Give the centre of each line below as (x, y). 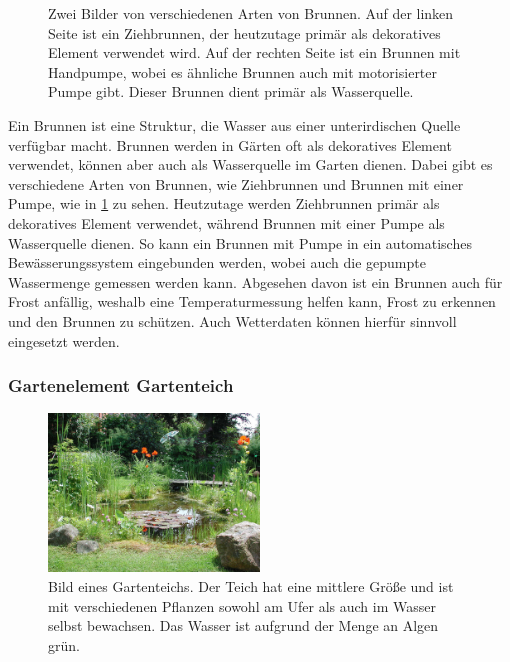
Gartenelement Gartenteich (121, 385)
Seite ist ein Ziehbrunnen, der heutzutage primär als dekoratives (244, 32)
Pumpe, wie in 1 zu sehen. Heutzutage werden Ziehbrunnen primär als (224, 203)
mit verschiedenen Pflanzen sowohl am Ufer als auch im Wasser (242, 605)
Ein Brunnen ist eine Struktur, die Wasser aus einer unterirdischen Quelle (234, 124)
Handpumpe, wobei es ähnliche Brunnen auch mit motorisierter (243, 71)
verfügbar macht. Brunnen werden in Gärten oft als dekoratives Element (230, 144)
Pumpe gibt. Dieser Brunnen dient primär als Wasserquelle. (231, 91)
